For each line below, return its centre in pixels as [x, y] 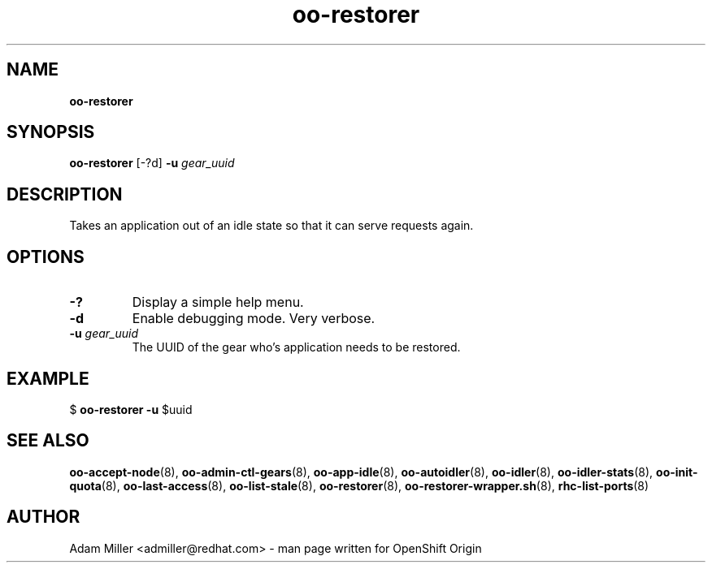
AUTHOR [43, 517]
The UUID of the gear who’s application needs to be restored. [296, 347]
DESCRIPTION [65, 194]
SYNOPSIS [51, 132]
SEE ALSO [48, 441]
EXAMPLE [48, 378]
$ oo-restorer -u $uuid [131, 409]
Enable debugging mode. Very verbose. [254, 319]
